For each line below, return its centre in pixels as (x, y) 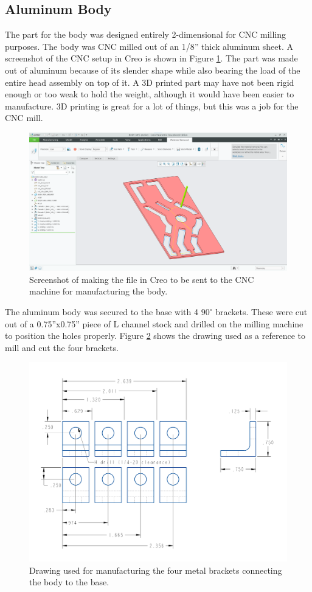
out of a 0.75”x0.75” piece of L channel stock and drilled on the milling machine (154, 323)
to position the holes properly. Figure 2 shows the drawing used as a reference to (155, 336)
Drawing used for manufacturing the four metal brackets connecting (156, 570)
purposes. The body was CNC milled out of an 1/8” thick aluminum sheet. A (149, 46)
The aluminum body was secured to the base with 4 (102, 312)
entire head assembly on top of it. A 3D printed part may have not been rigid (150, 82)
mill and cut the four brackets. (62, 347)
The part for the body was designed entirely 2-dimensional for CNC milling (146, 34)
